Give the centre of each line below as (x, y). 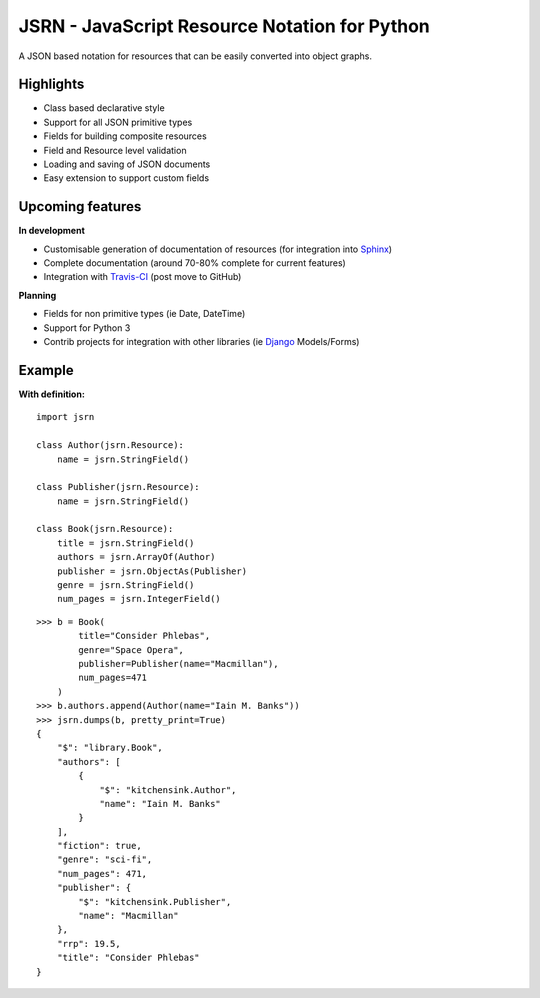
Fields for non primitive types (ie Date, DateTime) (144, 314)
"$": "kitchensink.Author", (168, 789)
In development (51, 231)
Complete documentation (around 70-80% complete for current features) (195, 263)
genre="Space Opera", (131, 649)
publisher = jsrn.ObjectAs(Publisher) (152, 571)
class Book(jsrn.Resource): (105, 529)
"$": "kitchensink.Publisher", (155, 901)
